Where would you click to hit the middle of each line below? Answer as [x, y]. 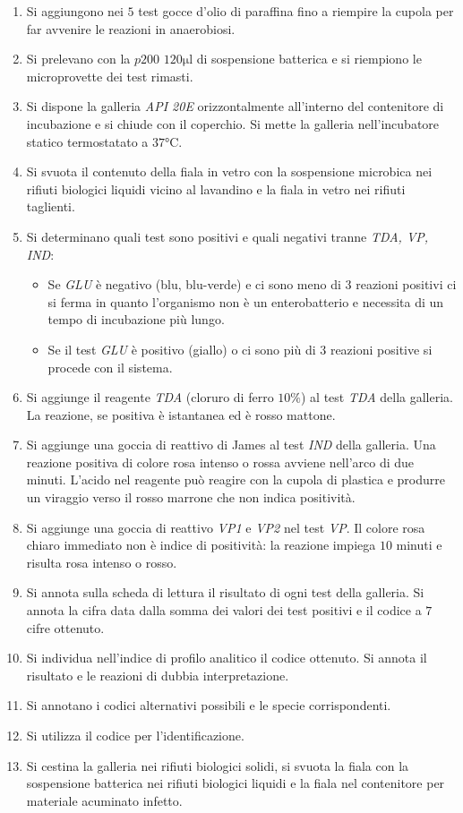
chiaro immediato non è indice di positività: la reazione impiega [201, 545]
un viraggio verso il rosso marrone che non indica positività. [191, 497]
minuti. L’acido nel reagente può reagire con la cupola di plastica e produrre [236, 479]
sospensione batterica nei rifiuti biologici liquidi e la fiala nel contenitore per [236, 783]
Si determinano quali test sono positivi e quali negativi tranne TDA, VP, [227, 236]
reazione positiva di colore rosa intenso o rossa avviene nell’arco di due [220, 462]
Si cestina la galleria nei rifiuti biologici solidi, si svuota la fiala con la [218, 765]
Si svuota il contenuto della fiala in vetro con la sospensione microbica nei [229, 171]
